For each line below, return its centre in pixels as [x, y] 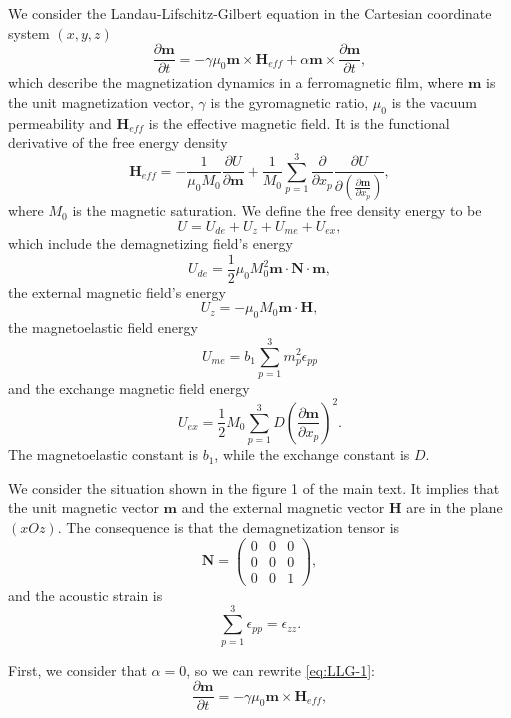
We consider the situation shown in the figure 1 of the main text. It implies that [254, 487]
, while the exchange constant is [312, 454]
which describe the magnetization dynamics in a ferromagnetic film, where [236, 82]
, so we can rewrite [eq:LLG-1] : [281, 669]
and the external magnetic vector [283, 507]
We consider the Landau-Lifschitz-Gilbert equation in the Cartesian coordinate [250, 13]
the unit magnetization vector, [101, 101]
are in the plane [454, 507]
